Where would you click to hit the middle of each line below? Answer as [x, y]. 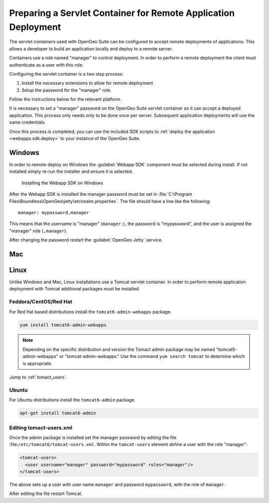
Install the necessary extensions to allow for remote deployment [87, 83]
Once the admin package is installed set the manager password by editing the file [93, 437]
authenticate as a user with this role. [47, 65]
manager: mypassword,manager [54, 212]
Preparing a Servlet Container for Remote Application [122, 13]
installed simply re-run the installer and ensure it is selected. [71, 171]
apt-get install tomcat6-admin [58, 413]
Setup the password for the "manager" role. [67, 90]
